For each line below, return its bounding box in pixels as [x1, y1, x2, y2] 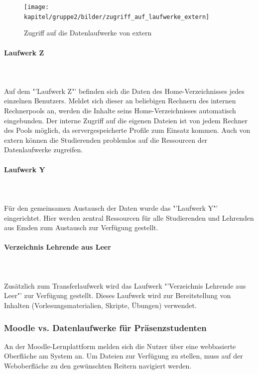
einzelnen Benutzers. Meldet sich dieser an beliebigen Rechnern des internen [4, 95, 236, 106]
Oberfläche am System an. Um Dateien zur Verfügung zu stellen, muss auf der [4, 351, 243, 361]
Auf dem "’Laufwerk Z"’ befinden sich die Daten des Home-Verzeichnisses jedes [4, 85, 245, 96]
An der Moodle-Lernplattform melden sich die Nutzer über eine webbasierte [4, 341, 236, 351]
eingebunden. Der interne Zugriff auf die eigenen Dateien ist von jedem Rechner [4, 115, 248, 125]
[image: [24, 3, 49, 10]
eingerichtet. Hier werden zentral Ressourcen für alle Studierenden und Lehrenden [4, 212, 254, 223]
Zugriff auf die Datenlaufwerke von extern [24, 27, 152, 38]
